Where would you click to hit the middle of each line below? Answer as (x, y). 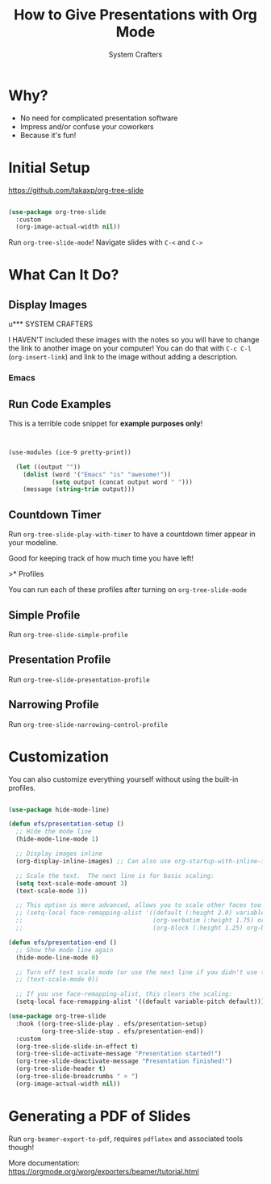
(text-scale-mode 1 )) (52, 891)
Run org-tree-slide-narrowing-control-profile (88, 724)
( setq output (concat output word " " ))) (122, 482)
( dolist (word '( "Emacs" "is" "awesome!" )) (97, 474)
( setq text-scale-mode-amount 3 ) (72, 883)
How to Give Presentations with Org (135, 15)
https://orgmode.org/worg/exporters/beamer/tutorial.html (104, 1171)
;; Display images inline (59, 854)
